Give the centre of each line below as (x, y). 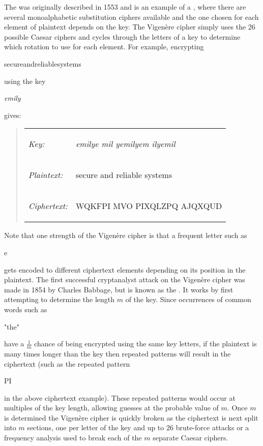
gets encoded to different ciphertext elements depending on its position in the (125, 269)
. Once (237, 408)
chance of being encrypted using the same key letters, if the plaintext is (145, 344)
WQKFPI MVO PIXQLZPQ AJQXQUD (149, 206)
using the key (25, 81)
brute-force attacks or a (212, 427)
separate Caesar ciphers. (191, 438)
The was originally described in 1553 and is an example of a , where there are (125, 7)
